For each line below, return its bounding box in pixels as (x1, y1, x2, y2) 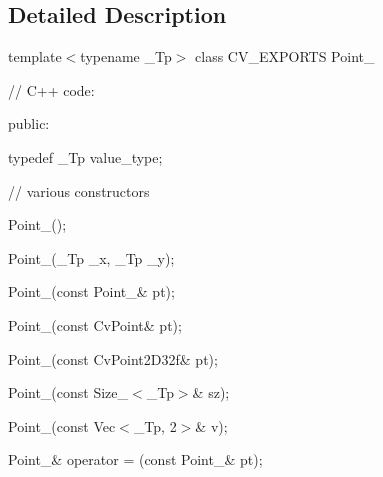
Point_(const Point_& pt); (8, 281, 175, 302)
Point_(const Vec (8, 415, 116, 436)
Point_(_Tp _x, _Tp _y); (8, 247, 175, 268)
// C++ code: (8, 79, 95, 100)
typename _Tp (80, 46, 172, 67)
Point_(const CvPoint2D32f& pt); (8, 348, 218, 369)
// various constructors (8, 180, 150, 201)
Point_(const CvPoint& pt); (8, 314, 182, 335)
